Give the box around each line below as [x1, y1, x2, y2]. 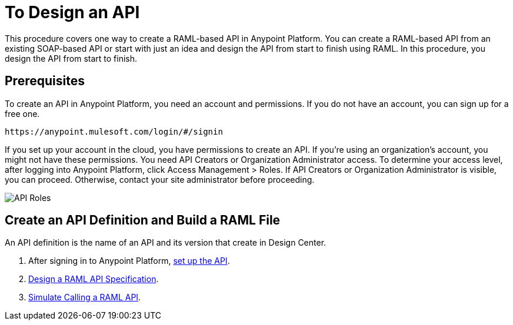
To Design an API [5, 2, 140, 22]
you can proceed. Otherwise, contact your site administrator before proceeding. [5, 174, 315, 185]
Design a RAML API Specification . [28, 274, 159, 284]
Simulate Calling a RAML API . [28, 292, 141, 303]
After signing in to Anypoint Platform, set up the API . [28, 256, 230, 266]
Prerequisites [5, 73, 85, 89]
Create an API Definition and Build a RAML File [5, 213, 281, 228]
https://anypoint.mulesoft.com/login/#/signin [5, 126, 223, 136]
